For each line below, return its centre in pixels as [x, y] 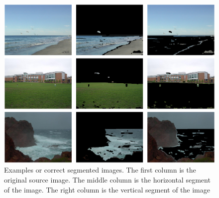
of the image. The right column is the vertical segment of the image [107, 189]
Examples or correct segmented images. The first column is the [100, 170]
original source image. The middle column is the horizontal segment [107, 179]
